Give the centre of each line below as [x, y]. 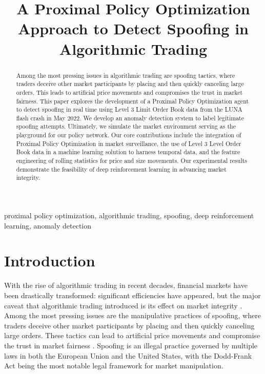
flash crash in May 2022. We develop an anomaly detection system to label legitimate [130, 118]
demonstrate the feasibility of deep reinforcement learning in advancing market [121, 169]
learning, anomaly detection [48, 225]
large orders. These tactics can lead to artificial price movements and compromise [132, 335]
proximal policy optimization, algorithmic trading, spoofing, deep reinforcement [129, 215]
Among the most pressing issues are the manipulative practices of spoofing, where [132, 315]
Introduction [50, 261]
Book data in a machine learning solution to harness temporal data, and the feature [128, 152]
